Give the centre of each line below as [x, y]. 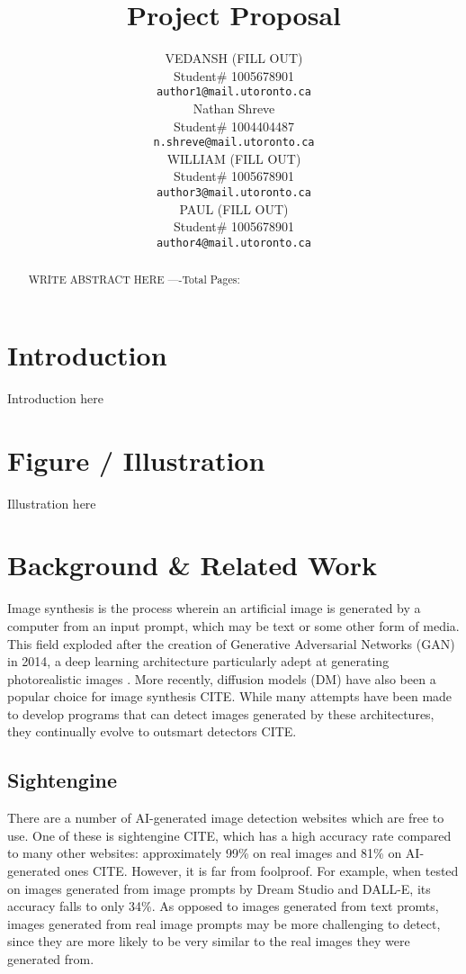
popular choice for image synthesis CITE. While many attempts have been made [230, 696]
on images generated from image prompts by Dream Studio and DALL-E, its [219, 888]
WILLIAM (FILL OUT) [234, 158]
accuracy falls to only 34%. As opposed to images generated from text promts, [223, 906]
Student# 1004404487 [234, 126]
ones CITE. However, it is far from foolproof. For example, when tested [261, 871]
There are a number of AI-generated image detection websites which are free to [226, 818]
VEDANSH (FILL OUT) [234, 58]
